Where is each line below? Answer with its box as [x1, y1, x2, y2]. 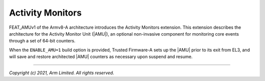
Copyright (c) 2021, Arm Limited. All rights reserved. [9, 70, 114, 76]
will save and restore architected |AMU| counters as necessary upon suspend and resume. [9, 54, 193, 60]
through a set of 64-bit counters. [9, 38, 76, 44]
